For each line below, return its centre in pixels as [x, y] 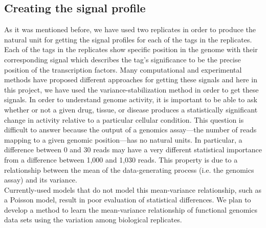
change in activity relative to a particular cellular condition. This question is [124, 119]
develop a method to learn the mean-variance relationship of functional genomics [131, 209]
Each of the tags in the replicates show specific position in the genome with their [131, 49]
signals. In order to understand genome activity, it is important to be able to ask [131, 99]
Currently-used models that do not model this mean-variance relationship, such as [133, 189]
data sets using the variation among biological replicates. [93, 220]
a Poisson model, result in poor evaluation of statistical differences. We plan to [128, 200]
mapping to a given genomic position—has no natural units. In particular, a [123, 139]
